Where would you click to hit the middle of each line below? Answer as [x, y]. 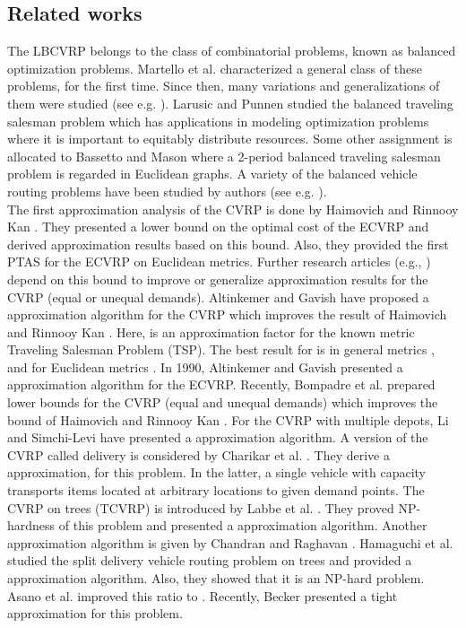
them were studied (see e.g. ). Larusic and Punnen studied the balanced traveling [230, 103]
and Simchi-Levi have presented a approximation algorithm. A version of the [218, 437]
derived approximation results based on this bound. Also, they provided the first [228, 244]
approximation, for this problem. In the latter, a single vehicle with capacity [216, 472]
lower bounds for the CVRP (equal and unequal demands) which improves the [223, 402]
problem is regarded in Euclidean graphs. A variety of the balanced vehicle [212, 174]
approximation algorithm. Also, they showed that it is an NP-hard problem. [216, 578]
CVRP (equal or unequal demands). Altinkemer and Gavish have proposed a [218, 297]
